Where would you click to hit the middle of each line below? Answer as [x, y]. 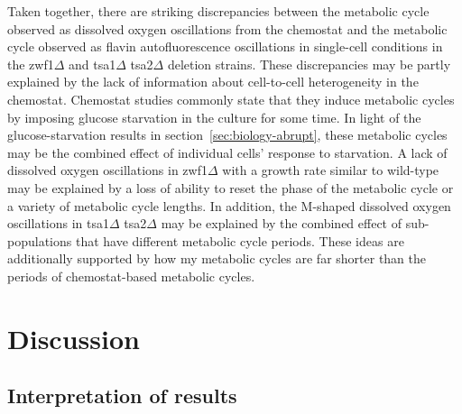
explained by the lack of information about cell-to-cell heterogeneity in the [213, 82]
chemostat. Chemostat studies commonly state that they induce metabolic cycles [231, 99]
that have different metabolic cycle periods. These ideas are [240, 240]
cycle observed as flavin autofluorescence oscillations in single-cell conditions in [225, 46]
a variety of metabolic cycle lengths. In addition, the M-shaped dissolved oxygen [229, 205]
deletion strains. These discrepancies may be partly [309, 64]
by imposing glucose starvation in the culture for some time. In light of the [214, 117]
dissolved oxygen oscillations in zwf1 [107, 170]
